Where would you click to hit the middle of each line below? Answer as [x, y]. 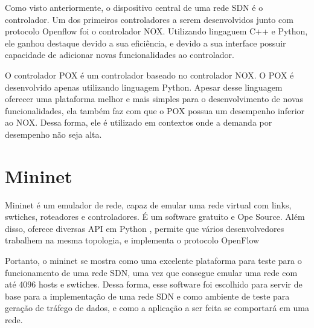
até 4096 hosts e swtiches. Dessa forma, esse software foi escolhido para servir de [154, 284]
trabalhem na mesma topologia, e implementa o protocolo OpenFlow [132, 240]
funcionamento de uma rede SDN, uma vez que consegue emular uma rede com [151, 272]
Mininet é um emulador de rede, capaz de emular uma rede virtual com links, [148, 204]
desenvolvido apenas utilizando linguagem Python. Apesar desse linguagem [144, 87]
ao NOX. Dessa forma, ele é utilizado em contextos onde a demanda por [139, 122]
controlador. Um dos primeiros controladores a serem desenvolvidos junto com [149, 19]
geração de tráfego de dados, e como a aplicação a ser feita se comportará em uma [157, 308]
